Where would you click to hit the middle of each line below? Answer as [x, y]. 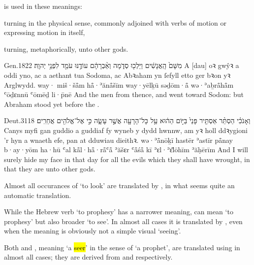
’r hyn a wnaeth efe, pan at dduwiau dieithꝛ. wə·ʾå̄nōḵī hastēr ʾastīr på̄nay [118, 140]
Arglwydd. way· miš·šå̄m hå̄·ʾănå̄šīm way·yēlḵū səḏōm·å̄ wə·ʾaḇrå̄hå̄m [119, 84]
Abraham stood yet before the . [52, 104]
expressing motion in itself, [45, 32]
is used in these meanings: [43, 6]
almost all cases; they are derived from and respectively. [88, 257]
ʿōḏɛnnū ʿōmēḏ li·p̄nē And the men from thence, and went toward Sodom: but [124, 94]
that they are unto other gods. [50, 169]
